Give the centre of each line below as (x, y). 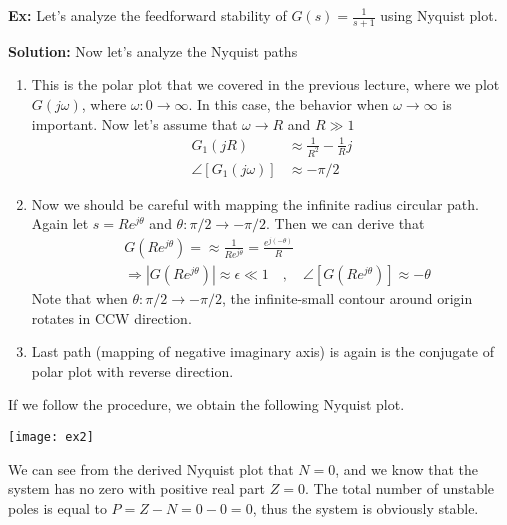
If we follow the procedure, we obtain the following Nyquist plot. (206, 404)
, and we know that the (406, 468)
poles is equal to (57, 507)
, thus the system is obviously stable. (365, 507)
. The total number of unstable (399, 488)
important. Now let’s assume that (134, 123)
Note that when (79, 297)
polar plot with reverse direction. (132, 370)
